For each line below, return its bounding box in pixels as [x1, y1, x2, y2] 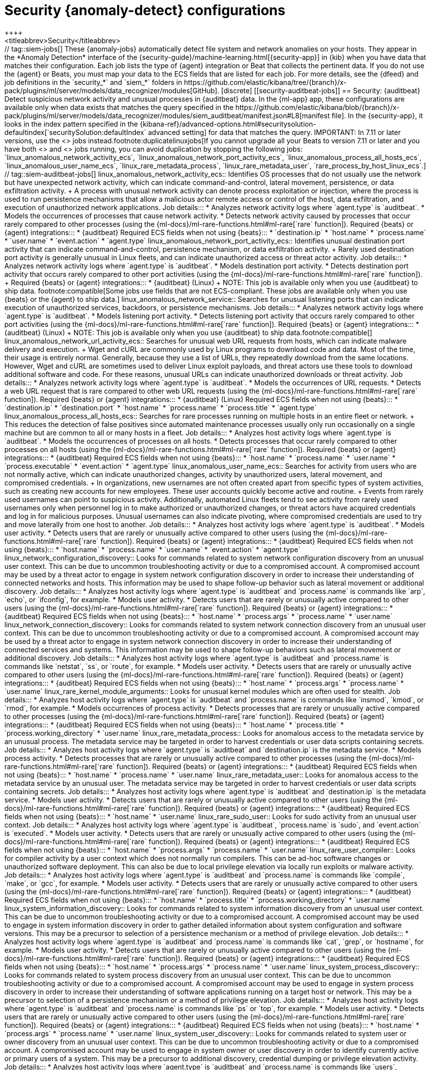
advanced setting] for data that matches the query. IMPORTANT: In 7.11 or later [148, 128, 401, 136]
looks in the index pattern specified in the [4, 119, 138, 128]
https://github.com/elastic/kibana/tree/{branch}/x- [184, 78, 347, 86]
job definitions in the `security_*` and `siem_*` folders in [4, 78, 182, 86]
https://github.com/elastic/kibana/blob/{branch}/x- [235, 103, 400, 111]
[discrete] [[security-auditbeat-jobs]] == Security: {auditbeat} [221, 86, 420, 95]
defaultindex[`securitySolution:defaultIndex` [4, 128, 147, 136]
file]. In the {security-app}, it [331, 111, 423, 120]
